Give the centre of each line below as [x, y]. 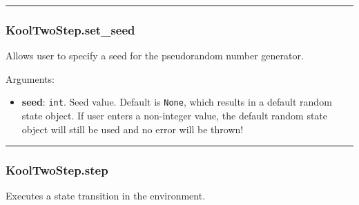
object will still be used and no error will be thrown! [133, 129]
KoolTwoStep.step [57, 170]
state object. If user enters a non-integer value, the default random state [175, 116]
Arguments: [30, 78]
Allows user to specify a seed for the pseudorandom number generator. [155, 56]
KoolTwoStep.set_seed [70, 29]
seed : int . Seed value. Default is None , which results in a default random [177, 102]
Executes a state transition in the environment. [106, 196]
